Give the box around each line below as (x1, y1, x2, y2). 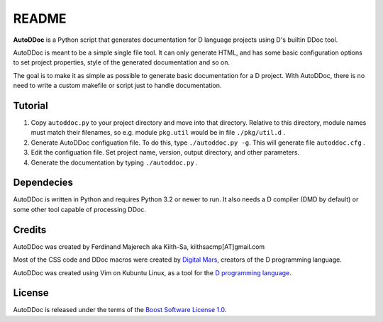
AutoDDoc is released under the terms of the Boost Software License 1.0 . (13, 306, 227, 314)
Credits (13, 223, 47, 235)
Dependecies (13, 177, 74, 189)
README (13, 11, 67, 26)
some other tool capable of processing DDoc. (13, 205, 147, 213)
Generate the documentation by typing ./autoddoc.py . (30, 158, 198, 167)
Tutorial (13, 99, 49, 111)
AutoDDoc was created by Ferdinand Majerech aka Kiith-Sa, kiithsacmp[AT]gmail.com (13, 242, 265, 251)
